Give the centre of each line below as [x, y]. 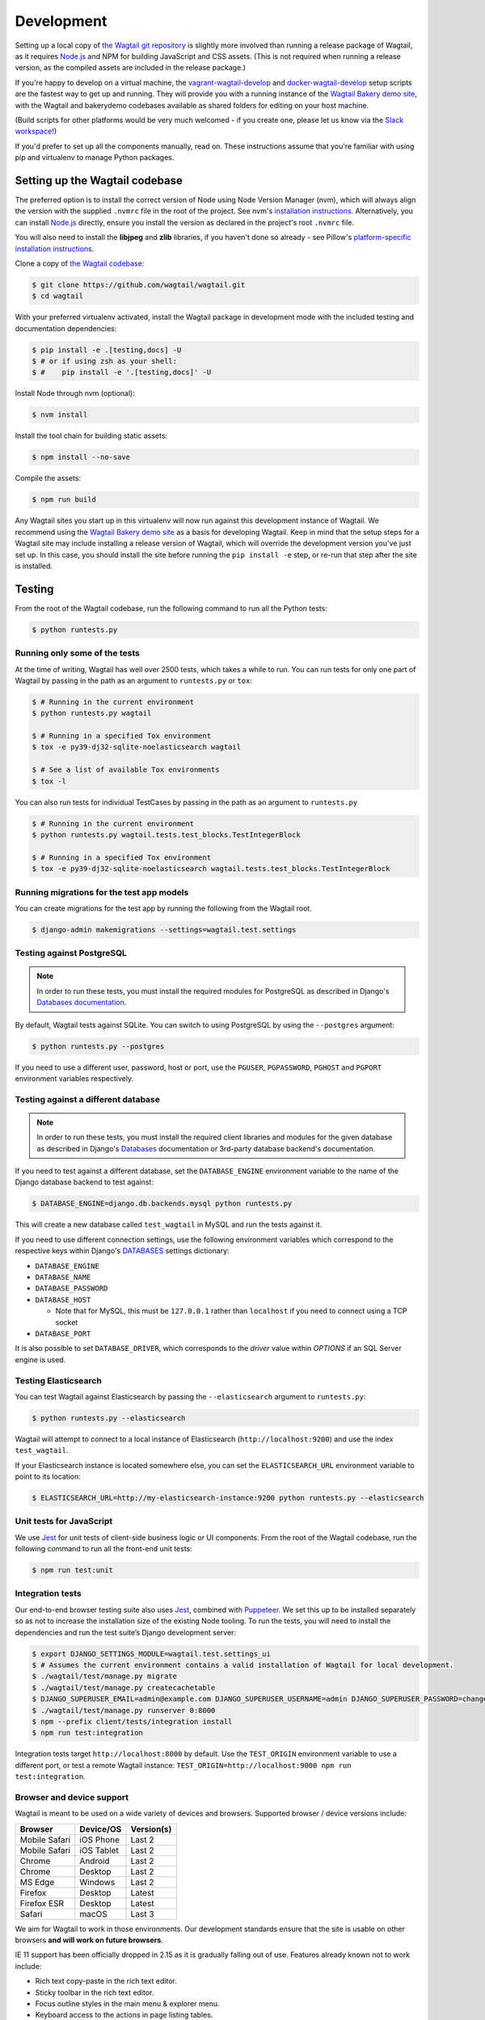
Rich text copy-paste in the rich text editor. [106, 1981]
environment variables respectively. [74, 1078]
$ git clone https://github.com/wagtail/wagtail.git [139, 284]
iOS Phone [100, 1840]
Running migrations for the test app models [102, 892]
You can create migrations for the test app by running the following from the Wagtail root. [164, 908]
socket [67, 1322]
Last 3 [142, 1913]
